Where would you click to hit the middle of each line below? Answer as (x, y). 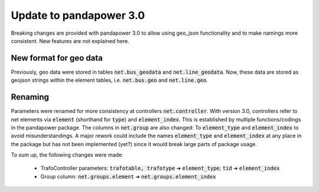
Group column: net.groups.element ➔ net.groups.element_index (128, 176)
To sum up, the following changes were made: (67, 155)
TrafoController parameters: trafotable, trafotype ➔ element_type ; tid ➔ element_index (160, 168)
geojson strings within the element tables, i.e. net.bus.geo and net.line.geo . (109, 80)
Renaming (30, 97)
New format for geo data (57, 58)
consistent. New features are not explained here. (70, 41)
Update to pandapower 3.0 (78, 15)
